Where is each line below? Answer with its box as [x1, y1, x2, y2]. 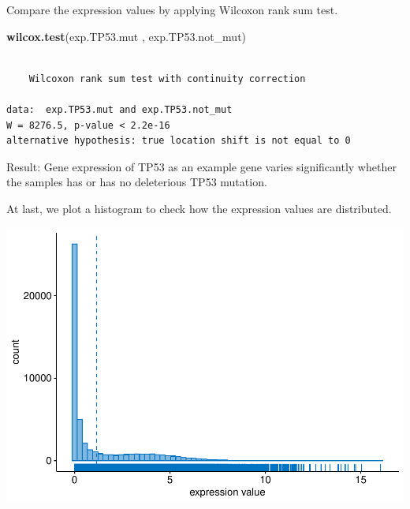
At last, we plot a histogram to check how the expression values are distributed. [6, 200, 392, 216]
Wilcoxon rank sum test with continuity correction [28, 73, 306, 84]
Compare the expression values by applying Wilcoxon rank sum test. [6, 2, 338, 17]
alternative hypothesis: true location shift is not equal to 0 [6, 135, 351, 147]
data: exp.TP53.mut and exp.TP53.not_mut [6, 103, 233, 115]
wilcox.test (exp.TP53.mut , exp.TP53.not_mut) [6, 28, 247, 44]
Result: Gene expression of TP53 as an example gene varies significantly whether [6, 158, 397, 174]
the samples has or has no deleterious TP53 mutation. [6, 174, 267, 190]
